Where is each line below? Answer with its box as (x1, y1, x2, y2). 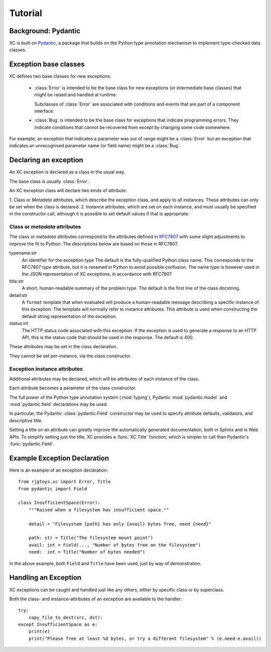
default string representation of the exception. (22, 313, 117, 319)
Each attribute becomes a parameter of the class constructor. (9, 385, 137, 391)
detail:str (9, 292, 28, 298)
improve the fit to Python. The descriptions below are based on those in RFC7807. (9, 241, 179, 247)
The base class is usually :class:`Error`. (9, 178, 90, 184)
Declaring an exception (9, 156, 84, 164)
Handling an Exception (9, 573, 82, 582)
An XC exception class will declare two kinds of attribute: (9, 187, 127, 193)
